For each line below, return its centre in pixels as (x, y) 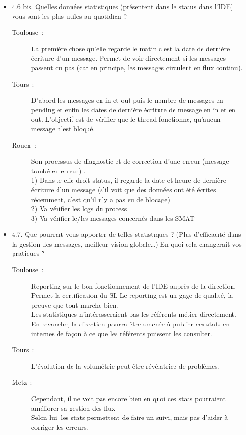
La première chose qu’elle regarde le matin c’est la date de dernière (130, 48)
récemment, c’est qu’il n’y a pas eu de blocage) (101, 199)
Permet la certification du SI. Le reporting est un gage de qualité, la (132, 295)
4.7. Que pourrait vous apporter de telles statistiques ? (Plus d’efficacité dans (126, 234)
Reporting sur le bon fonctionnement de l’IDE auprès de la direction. (134, 286)
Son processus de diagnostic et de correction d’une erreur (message (130, 161)
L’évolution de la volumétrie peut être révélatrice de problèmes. (125, 365)
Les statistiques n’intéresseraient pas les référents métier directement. (134, 314)
